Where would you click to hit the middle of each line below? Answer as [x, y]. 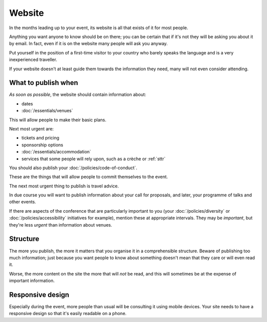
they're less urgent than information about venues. [61, 225]
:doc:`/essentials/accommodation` [56, 152]
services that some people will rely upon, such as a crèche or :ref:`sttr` [93, 159]
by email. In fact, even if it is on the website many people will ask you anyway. [89, 44]
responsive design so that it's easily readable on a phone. [68, 314]
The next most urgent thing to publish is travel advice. [64, 186]
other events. [23, 202]
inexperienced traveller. [33, 60]
